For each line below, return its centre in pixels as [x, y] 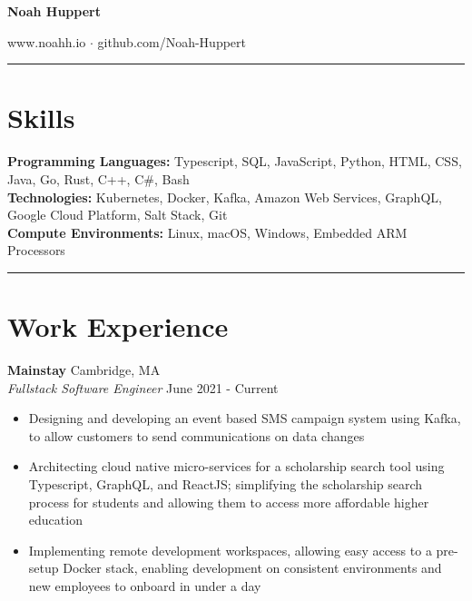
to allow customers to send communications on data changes [197, 435]
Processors [36, 250]
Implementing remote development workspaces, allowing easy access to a [230, 550]
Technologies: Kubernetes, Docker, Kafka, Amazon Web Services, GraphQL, [225, 197]
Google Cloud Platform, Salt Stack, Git [118, 215]
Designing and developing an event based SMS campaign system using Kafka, [245, 418]
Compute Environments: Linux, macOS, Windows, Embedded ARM [207, 232]
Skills [41, 118]
